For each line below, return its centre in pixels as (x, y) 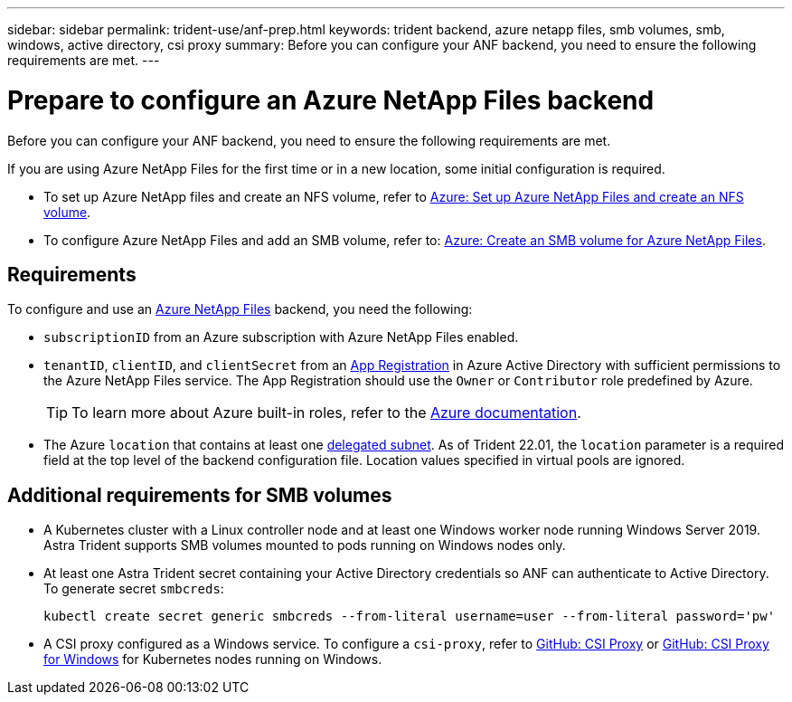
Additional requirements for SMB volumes (200, 495)
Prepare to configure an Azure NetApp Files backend (331, 100)
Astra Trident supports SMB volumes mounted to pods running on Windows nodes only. (305, 545)
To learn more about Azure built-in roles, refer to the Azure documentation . (326, 413)
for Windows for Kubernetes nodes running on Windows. (213, 659)
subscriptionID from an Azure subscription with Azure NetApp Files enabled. (281, 337)
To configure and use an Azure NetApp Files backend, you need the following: (240, 309)
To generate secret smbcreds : (134, 589)
